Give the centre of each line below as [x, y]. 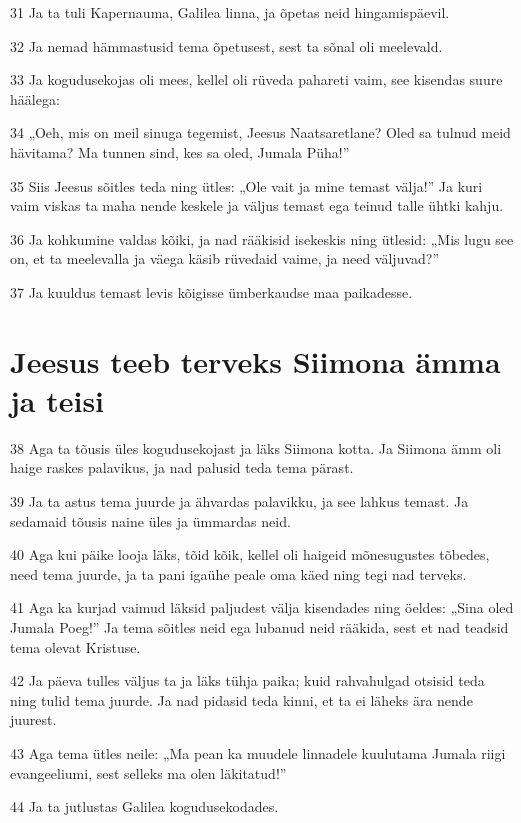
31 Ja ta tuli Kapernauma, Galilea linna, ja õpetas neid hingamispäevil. [230, 12]
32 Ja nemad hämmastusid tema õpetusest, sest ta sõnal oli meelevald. [226, 45]
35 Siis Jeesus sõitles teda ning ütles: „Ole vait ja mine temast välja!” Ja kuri [246, 185]
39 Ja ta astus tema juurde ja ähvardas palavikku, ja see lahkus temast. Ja [239, 501]
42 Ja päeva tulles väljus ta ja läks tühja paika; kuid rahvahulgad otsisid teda [247, 680]
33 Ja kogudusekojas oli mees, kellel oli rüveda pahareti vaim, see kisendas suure [256, 79]
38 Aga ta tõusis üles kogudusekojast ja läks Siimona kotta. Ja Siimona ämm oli [256, 447]
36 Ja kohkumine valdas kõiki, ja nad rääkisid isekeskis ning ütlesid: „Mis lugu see [262, 238]
